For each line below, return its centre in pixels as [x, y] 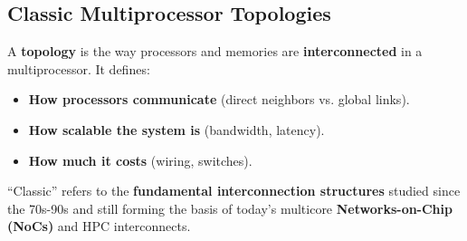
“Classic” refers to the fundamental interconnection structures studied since [234, 191]
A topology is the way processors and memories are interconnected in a [215, 51]
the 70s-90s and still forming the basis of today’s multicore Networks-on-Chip [230, 208]
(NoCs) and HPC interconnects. [99, 226]
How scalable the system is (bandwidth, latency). [176, 129]
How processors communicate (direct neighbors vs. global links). [219, 99]
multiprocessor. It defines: [79, 68]
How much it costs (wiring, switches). [140, 160]
